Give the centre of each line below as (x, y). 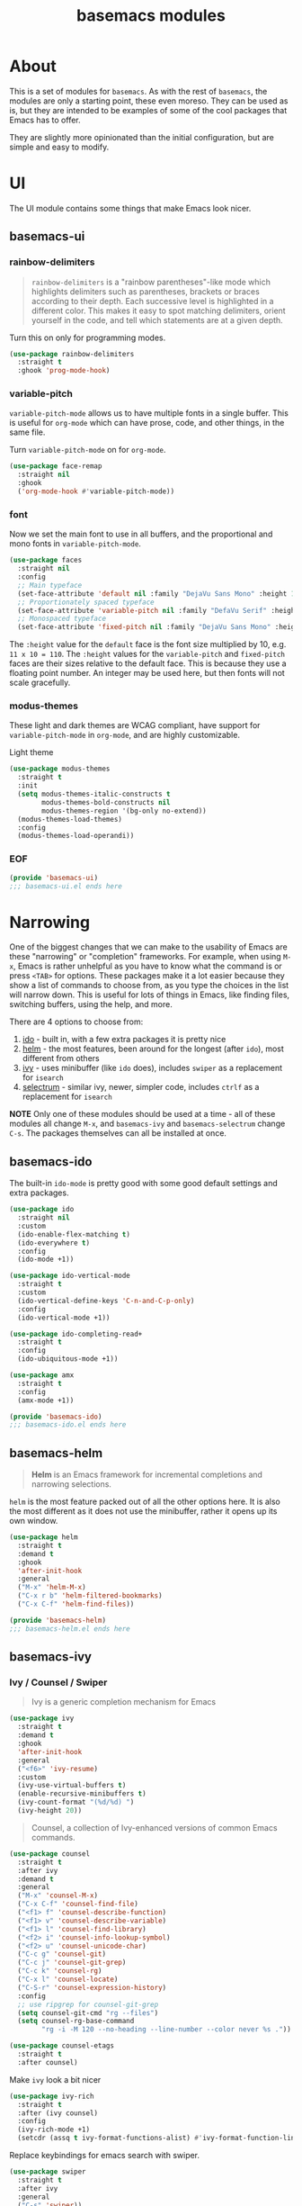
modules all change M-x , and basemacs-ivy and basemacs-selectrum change (147, 1124)
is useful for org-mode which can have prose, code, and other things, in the (147, 423)
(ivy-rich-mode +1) (54, 2129)
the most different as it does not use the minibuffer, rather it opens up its (143, 1511)
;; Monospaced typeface (62, 619)
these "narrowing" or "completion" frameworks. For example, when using (145, 957)
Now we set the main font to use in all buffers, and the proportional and (141, 534)
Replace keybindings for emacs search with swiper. (105, 2155)
